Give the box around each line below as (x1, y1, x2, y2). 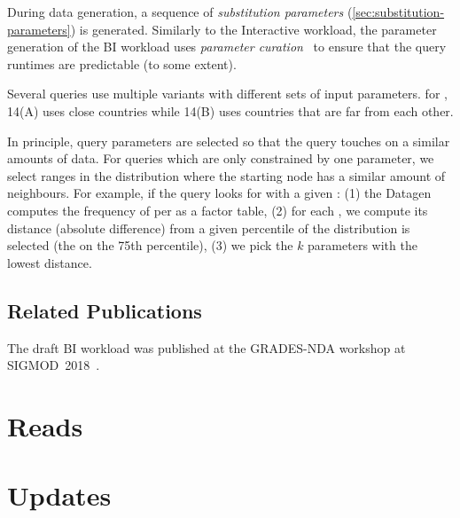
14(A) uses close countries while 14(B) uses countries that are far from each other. (7, 101, 454, 120)
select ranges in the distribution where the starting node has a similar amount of (7, 166, 446, 184)
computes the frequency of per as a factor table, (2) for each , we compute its (7, 200, 428, 219)
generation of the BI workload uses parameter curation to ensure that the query (7, 37, 447, 56)
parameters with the (308, 236, 417, 255)
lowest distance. (7, 253, 92, 271)
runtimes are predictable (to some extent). (7, 54, 237, 73)
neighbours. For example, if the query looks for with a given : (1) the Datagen (7, 184, 432, 202)
